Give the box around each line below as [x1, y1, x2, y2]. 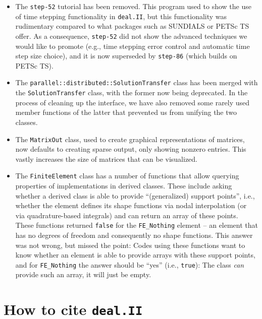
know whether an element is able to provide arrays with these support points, [15, 249, 255, 260]
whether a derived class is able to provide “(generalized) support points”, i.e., [15, 190, 255, 201]
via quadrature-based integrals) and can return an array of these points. [15, 210, 238, 220]
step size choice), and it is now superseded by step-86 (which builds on [15, 50, 237, 61]
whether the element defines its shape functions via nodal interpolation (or [15, 200, 247, 211]
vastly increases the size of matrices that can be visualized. [15, 153, 198, 164]
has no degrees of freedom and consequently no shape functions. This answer [15, 230, 253, 240]
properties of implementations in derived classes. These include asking [15, 180, 232, 190]
